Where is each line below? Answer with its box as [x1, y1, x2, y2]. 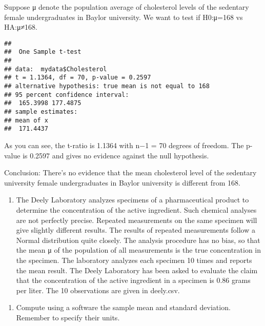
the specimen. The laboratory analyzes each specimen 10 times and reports [16, 254, 252, 265]
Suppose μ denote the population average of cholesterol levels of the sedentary [4, 2, 249, 12]
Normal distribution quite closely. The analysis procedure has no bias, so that [16, 234, 260, 245]
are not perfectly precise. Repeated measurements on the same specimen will [16, 214, 257, 225]
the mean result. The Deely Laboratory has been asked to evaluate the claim [16, 264, 258, 275]
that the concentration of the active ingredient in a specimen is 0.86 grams [16, 275, 251, 286]
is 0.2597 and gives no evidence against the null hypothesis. [23, 150, 209, 160]
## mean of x [4, 116, 48, 124]
